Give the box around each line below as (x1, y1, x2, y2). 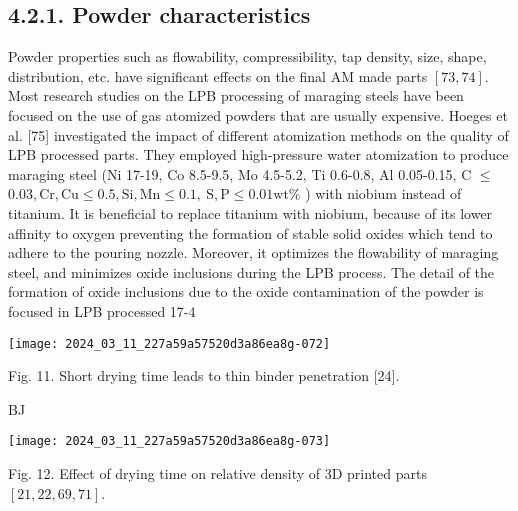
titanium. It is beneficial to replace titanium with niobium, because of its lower (8, 202, 493, 223)
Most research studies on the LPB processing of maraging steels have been (8, 85, 464, 106)
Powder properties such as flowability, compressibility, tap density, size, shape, (8, 46, 487, 67)
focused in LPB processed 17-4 (8, 300, 196, 321)
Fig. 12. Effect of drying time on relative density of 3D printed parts (8, 463, 427, 484)
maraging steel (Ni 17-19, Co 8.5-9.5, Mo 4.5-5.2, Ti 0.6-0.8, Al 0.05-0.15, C (8, 163, 472, 184)
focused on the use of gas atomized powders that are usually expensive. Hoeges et (8, 104, 508, 125)
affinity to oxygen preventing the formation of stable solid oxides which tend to (8, 222, 493, 243)
